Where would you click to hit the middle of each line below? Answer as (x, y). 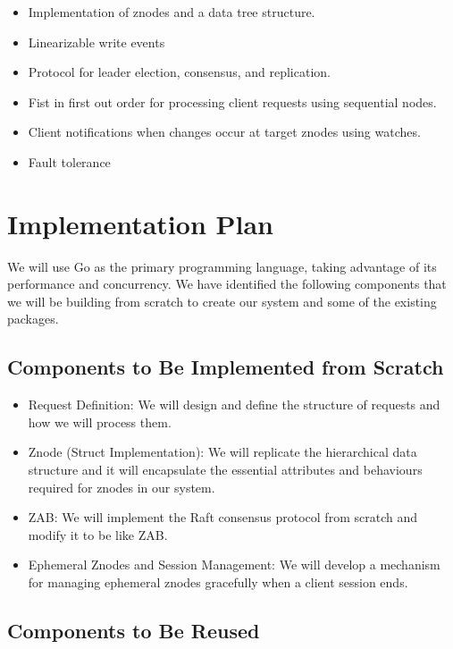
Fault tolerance (69, 161)
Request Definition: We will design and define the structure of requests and (234, 405)
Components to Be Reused (134, 630)
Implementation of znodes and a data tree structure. (172, 12)
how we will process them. (100, 421)
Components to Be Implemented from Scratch (226, 367)
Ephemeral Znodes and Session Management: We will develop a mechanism (234, 565)
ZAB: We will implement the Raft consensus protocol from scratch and (222, 517)
